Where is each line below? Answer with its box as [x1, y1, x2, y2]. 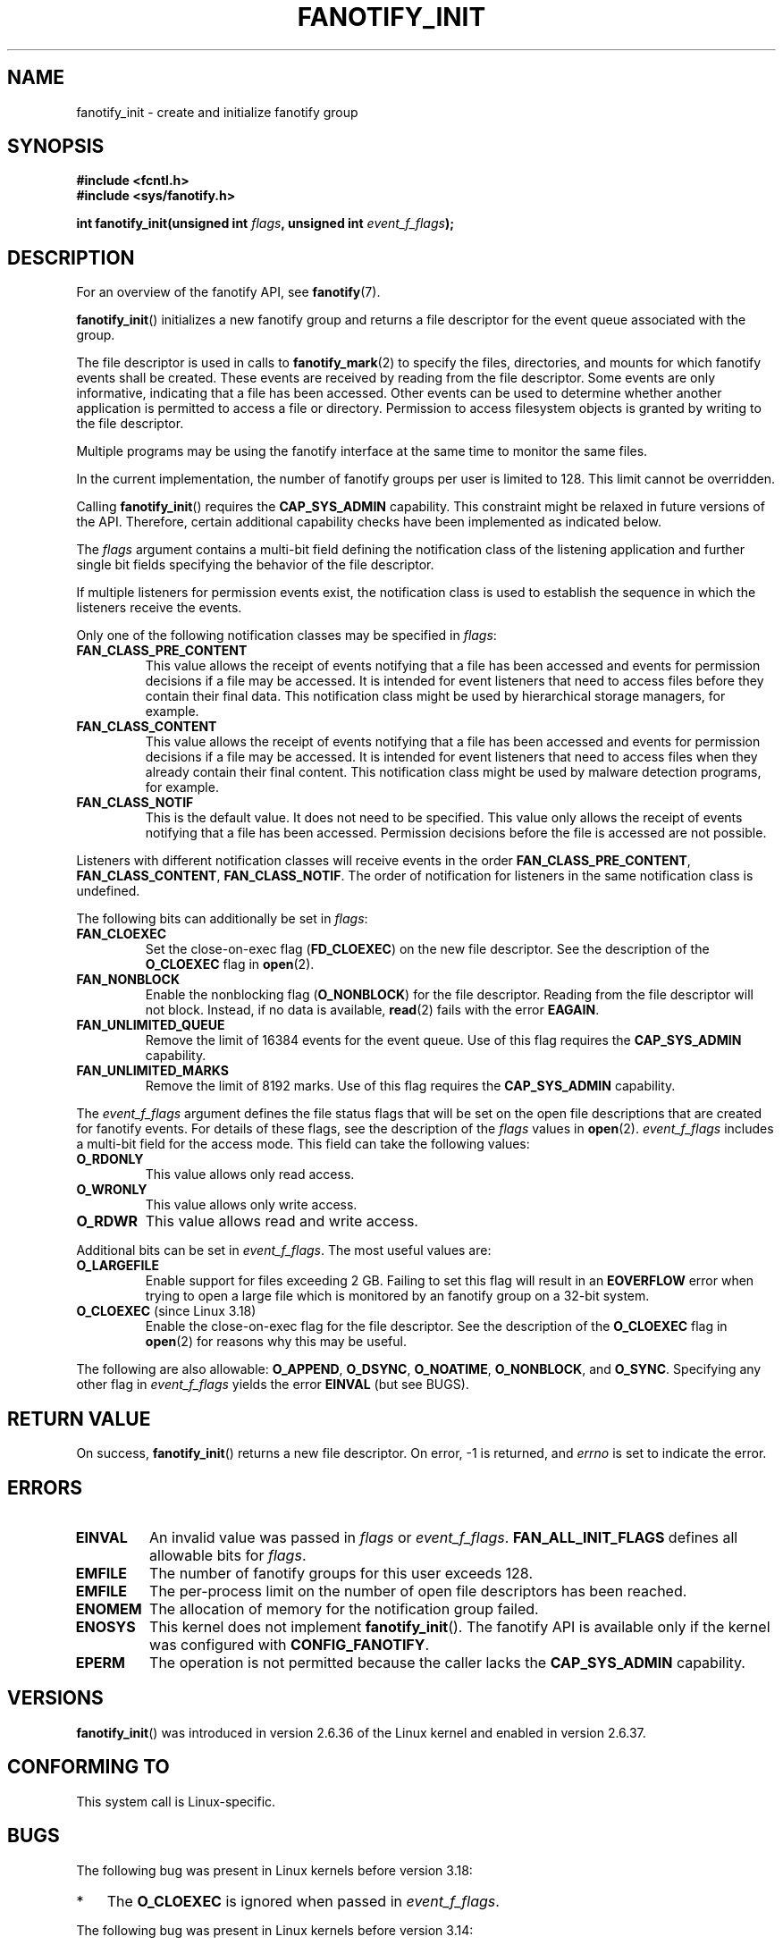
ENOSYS [75, 1617, 136, 1636]
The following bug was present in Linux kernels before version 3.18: [76, 1862, 473, 1878]
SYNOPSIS [7, 135, 105, 158]
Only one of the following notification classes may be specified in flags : [76, 627, 497, 644]
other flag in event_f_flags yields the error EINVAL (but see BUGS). [76, 1377, 469, 1393]
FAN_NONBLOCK [76, 972, 180, 988]
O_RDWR [76, 1212, 139, 1231]
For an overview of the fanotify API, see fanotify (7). [76, 284, 381, 300]
